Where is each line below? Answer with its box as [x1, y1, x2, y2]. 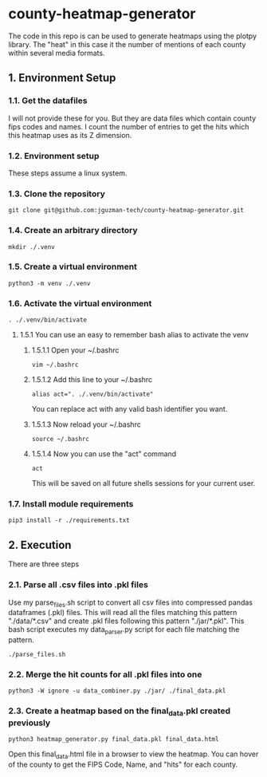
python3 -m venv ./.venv [8, 279, 91, 287]
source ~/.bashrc [31, 436, 90, 444]
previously [8, 717, 51, 728]
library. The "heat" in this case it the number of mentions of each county [8, 39, 246, 49]
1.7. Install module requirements [8, 499, 134, 510]
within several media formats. [8, 48, 105, 57]
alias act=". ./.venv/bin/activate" [31, 390, 154, 399]
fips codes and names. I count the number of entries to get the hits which [8, 121, 249, 132]
